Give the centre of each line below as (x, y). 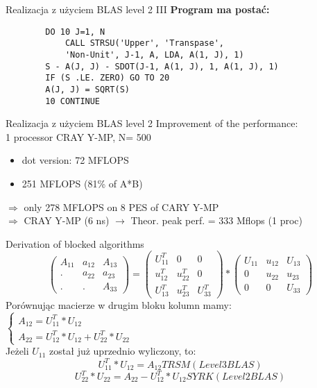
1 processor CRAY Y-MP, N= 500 (78, 136)
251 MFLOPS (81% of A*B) (82, 183)
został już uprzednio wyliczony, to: (123, 351)
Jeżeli (17, 351)
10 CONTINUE (73, 101)
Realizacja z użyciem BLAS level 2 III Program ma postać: (138, 9)
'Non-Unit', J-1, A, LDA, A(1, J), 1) (154, 54)
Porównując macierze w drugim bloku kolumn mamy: (119, 305)
